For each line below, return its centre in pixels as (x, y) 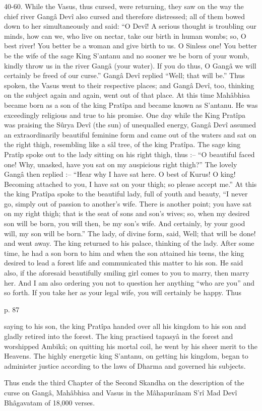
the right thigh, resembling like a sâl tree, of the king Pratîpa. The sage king (122, 144)
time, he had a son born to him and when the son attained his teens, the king (124, 253)
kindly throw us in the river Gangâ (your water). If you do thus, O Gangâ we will (130, 65)
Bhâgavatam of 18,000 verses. (50, 402)
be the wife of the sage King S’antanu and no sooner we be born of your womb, (127, 55)
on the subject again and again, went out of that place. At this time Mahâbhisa (127, 95)
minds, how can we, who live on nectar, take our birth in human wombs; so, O (125, 36)
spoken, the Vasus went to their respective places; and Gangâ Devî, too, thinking (129, 85)
